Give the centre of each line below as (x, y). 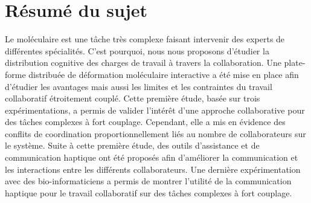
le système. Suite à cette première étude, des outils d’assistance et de (132, 145)
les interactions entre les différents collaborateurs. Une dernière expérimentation (153, 169)
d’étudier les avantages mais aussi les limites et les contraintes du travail (139, 86)
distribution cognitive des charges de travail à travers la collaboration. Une (143, 63)
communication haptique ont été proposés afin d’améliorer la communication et (152, 157)
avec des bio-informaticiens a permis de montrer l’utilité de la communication (148, 181)
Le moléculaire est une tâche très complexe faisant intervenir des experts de (145, 39)
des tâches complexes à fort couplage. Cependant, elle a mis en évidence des (145, 122)
